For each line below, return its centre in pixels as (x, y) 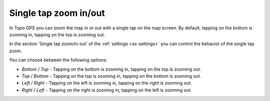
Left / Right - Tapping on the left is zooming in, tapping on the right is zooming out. (107, 83)
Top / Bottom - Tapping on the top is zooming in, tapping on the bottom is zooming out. (111, 76)
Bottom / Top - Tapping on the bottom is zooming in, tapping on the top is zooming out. (111, 69)
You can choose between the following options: (58, 60)
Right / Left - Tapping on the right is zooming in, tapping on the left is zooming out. (107, 90)
